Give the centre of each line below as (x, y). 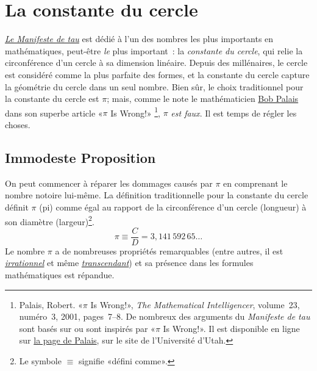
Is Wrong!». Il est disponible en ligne (231, 328)
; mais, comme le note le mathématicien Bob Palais (203, 99)
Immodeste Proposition (80, 157)
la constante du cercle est (52, 99)
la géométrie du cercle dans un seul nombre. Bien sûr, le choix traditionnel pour (154, 86)
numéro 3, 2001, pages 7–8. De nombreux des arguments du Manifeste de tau (165, 316)
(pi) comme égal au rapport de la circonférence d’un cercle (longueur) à (173, 207)
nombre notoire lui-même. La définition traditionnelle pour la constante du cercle (157, 195)
